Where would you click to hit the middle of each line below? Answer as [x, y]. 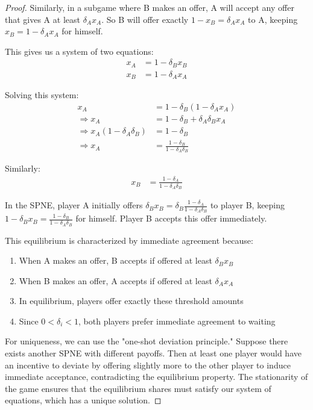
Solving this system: [42, 95]
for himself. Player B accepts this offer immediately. [171, 218]
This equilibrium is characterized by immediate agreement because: [129, 240]
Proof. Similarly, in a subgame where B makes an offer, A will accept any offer [150, 7]
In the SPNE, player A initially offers [74, 205]
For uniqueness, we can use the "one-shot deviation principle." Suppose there [147, 341]
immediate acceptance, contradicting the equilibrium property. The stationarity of [156, 377]
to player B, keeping [248, 205]
